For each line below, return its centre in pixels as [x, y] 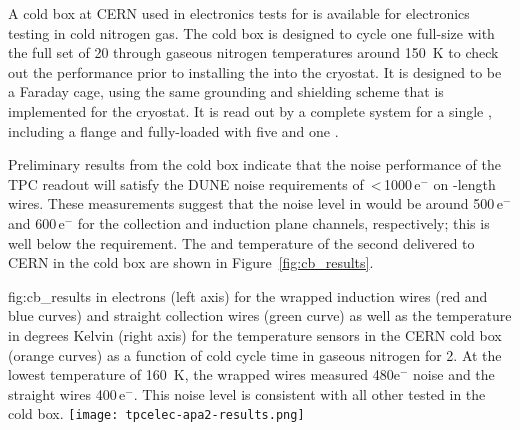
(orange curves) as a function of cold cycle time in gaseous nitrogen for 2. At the [255, 354]
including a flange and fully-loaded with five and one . [173, 130]
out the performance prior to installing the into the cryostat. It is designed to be [255, 71]
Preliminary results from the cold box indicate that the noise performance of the [255, 164]
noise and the [454, 374]
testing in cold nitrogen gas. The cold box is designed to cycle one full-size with [251, 32]
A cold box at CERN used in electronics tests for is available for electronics [239, 13]
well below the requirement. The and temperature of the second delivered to [241, 242]
